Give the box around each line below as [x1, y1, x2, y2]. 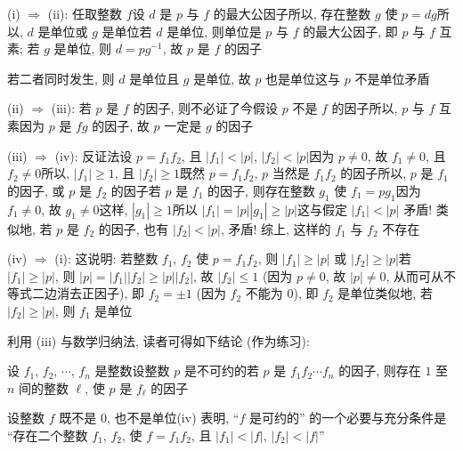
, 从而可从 [386, 266, 444, 285]
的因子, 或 [7, 181, 65, 199]
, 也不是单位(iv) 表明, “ [106, 408, 240, 427]
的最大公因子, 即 [303, 21, 398, 40]
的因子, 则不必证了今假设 [133, 99, 278, 117]
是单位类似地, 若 [337, 284, 433, 302]
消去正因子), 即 [56, 284, 144, 302]
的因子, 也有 [98, 219, 169, 238]
